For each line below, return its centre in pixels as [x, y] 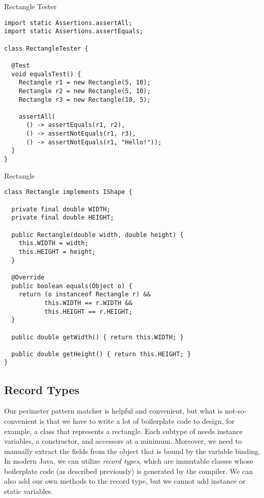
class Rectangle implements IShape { [68, 192]
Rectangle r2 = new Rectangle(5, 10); [85, 91]
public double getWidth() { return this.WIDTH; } [97, 337]
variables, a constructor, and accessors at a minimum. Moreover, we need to [123, 441]
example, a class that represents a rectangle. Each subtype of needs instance [124, 431]
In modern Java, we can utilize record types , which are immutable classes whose [129, 461]
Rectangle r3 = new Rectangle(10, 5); [85, 100]
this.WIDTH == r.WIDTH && [88, 303]
